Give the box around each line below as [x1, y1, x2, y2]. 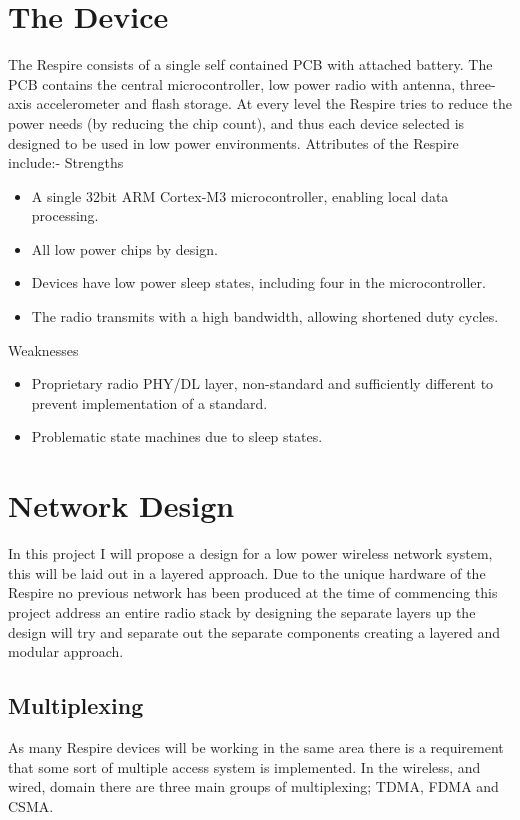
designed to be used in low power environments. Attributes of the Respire [8, 132, 459, 153]
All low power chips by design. [31, 238, 218, 259]
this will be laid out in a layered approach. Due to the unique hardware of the [8, 562, 486, 583]
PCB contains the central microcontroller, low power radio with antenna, [8, 73, 456, 94]
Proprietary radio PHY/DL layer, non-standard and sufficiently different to [31, 373, 494, 394]
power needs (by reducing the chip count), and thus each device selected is [8, 112, 465, 133]
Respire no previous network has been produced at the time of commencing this [8, 582, 498, 603]
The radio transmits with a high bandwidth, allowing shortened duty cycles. [31, 306, 499, 327]
